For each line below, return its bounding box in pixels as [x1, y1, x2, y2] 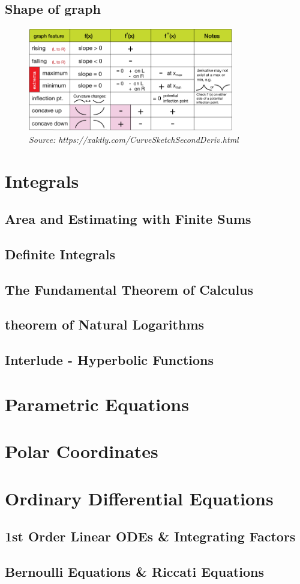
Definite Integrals [5, 244, 115, 263]
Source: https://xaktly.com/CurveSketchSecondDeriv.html [29, 133, 239, 145]
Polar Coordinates [5, 439, 158, 463]
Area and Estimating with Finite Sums [5, 209, 251, 228]
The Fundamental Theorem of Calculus [5, 280, 254, 298]
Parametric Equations [5, 391, 189, 416]
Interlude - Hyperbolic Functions [5, 351, 214, 369]
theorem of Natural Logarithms [5, 315, 205, 334]
